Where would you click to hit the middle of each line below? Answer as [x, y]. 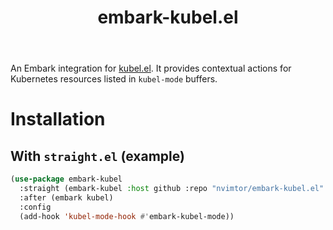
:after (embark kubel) [66, 197]
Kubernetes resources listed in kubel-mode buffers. [114, 79]
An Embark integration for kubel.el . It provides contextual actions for [151, 68]
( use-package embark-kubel [66, 179]
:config [35, 207]
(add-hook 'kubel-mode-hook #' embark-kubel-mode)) [127, 216]
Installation [58, 119]
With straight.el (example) [97, 156]
